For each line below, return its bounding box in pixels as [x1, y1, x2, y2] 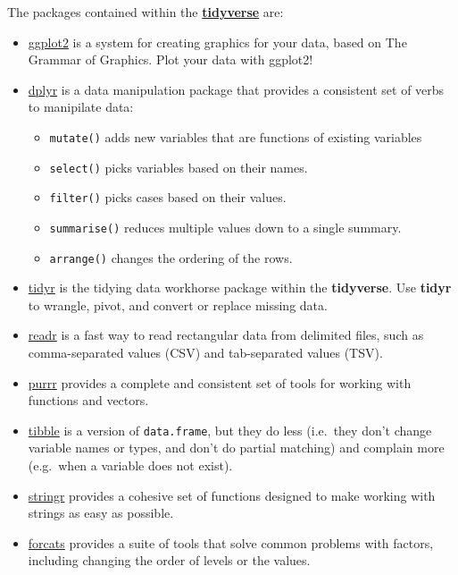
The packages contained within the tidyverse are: [7, 3, 284, 21]
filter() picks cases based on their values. [49, 188, 287, 207]
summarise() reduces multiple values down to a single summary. [49, 217, 402, 236]
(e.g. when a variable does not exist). [28, 456, 233, 475]
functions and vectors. [28, 391, 149, 410]
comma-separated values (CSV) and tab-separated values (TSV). [28, 343, 383, 362]
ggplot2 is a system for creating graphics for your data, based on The [28, 32, 407, 51]
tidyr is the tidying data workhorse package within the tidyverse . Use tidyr [28, 278, 452, 297]
